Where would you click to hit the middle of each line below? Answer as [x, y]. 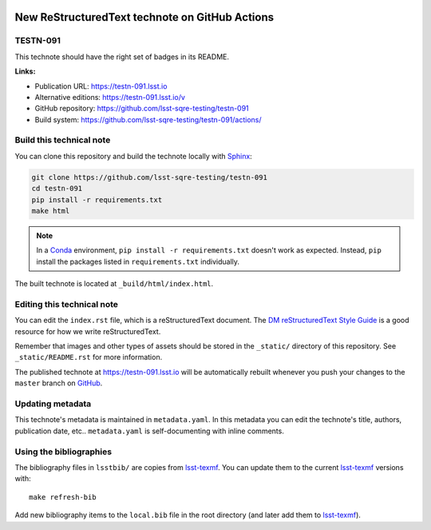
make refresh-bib [63, 497]
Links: [25, 71]
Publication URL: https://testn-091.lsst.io [101, 86]
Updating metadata [53, 404]
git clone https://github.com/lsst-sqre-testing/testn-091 [149, 177]
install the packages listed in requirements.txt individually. [138, 261]
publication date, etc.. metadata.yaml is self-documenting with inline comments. [150, 431]
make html [51, 211]
